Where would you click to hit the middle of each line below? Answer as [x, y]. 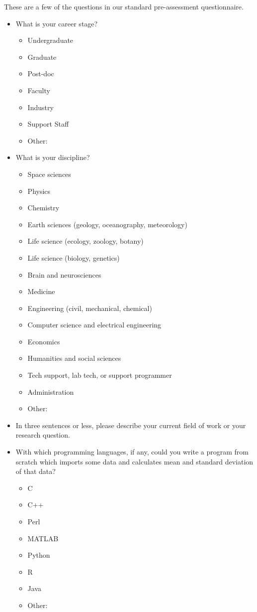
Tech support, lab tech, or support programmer [100, 375]
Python [39, 555]
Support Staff [48, 124]
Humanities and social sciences [74, 358]
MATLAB [43, 538]
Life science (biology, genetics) [74, 257]
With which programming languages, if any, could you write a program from [132, 452]
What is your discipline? [53, 157]
